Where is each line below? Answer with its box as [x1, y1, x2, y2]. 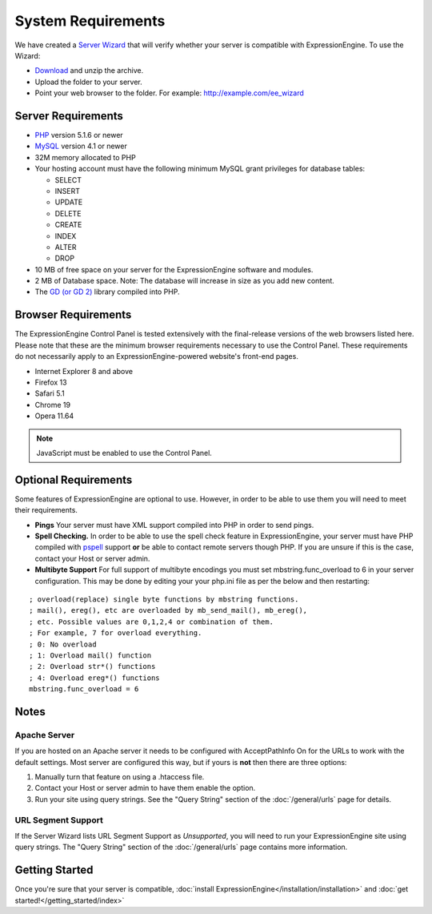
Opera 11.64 [34, 411, 74, 421]
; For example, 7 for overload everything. [29, 629, 202, 638]
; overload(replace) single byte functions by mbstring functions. [29, 594, 299, 604]
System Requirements [14, 12, 166, 30]
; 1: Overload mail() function [29, 650, 152, 660]
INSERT [54, 186, 80, 195]
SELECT [54, 175, 82, 184]
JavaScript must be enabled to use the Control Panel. [36, 448, 212, 457]
